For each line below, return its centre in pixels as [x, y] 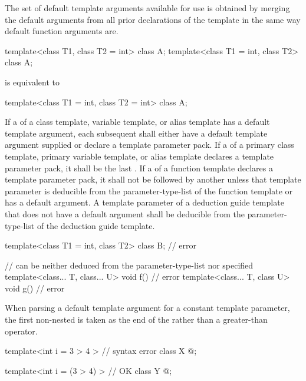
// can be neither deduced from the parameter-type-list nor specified [129, 265]
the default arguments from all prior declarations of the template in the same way [153, 19]
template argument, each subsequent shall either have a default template [136, 133]
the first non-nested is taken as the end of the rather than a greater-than [136, 319]
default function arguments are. [62, 31]
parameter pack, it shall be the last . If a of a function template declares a [139, 168]
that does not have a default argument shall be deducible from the [125, 213]
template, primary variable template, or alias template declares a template [139, 156]
